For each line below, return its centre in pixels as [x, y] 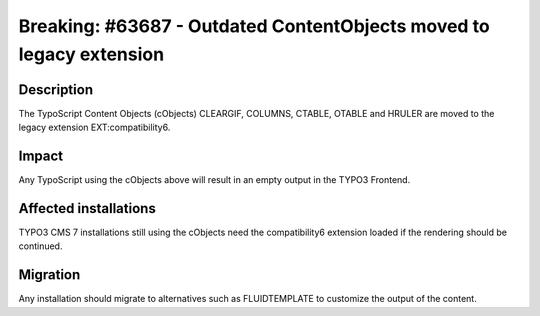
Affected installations [87, 208]
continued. [40, 246]
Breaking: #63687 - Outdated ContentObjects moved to [254, 26]
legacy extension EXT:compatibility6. [94, 127]
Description [56, 89]
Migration [49, 275]
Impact [41, 156]
